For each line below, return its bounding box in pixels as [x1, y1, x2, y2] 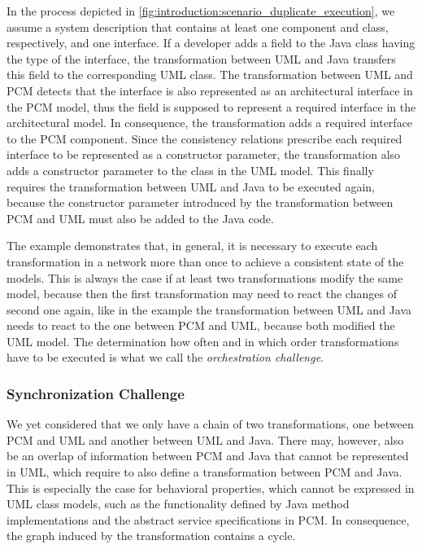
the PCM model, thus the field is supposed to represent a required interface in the [7, 98, 416, 115]
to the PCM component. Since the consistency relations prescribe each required [7, 130, 402, 147]
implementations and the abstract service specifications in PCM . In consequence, [7, 511, 410, 528]
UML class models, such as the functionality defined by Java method [7, 495, 350, 512]
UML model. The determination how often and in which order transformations [7, 332, 399, 349]
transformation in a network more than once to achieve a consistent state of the [7, 253, 404, 270]
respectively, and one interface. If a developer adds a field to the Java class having [7, 34, 415, 51]
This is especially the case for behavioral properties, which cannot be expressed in [7, 479, 415, 496]
